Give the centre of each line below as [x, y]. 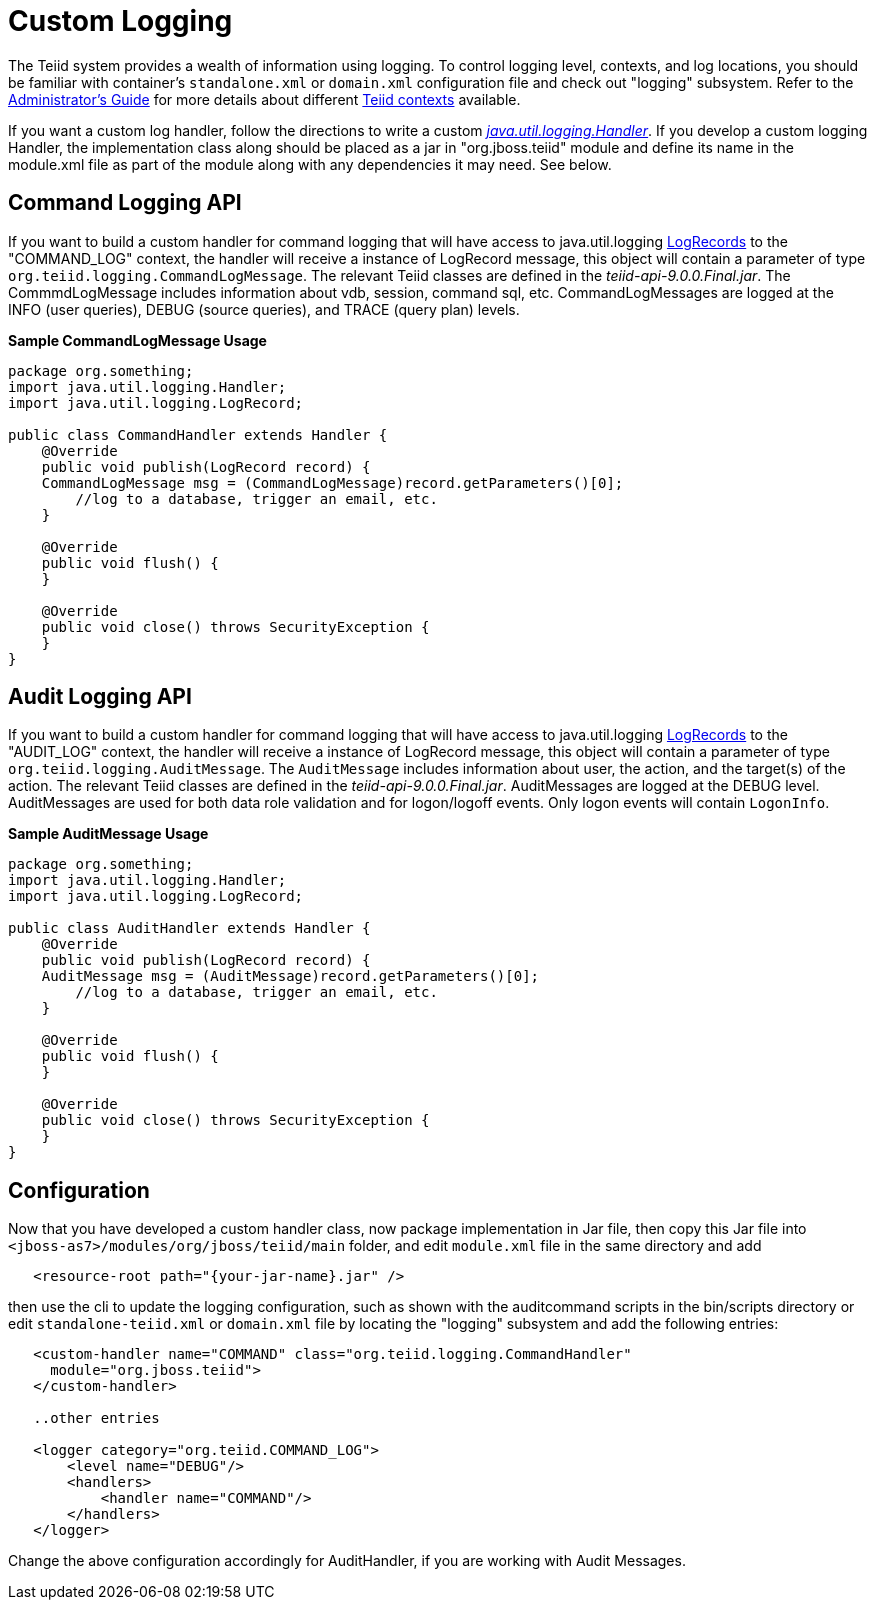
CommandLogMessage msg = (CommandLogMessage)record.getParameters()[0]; [332, 482]
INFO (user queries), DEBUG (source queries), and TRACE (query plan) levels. [264, 309]
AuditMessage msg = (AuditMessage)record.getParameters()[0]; [290, 976]
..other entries [96, 1418]
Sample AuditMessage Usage [108, 834]
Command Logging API [125, 203]
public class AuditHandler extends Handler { [189, 928]
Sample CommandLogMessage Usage [137, 340]
